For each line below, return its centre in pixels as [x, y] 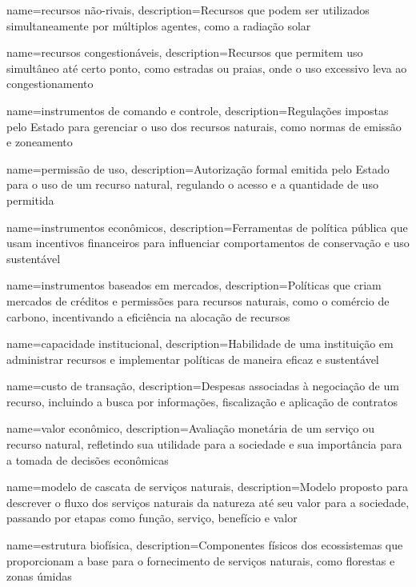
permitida [30, 200]
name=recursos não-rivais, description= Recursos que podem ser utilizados [188, 10]
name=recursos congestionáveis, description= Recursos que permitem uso [185, 52]
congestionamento [50, 84]
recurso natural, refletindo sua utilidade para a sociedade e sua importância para [204, 444]
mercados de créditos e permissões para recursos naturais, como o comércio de [198, 300]
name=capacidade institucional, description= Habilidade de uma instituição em [200, 343]
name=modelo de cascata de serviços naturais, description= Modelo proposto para [207, 487]
